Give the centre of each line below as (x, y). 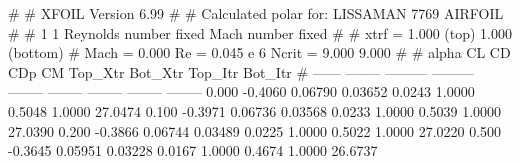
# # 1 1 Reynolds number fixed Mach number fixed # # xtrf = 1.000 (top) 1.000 (260, 32)
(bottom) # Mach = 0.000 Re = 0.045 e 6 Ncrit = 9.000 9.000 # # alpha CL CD (259, 52)
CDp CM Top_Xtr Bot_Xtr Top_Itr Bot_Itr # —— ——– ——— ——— (241, 71)
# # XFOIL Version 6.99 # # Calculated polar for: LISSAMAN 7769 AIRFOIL (256, 13)
